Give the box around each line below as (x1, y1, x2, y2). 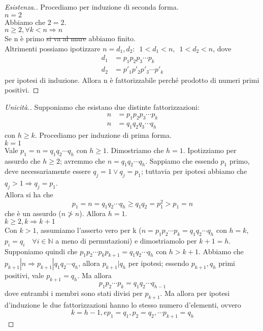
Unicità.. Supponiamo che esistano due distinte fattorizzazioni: (5, 101, 200, 112)
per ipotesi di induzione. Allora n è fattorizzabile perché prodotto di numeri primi (5, 74, 259, 85)
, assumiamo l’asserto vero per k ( (36, 224, 142, 235)
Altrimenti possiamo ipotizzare (5, 43, 101, 53)
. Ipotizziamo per (183, 144, 237, 155)
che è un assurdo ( (5, 208, 61, 219)
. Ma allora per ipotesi (160, 287, 230, 298)
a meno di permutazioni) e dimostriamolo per (55, 235, 197, 246)
